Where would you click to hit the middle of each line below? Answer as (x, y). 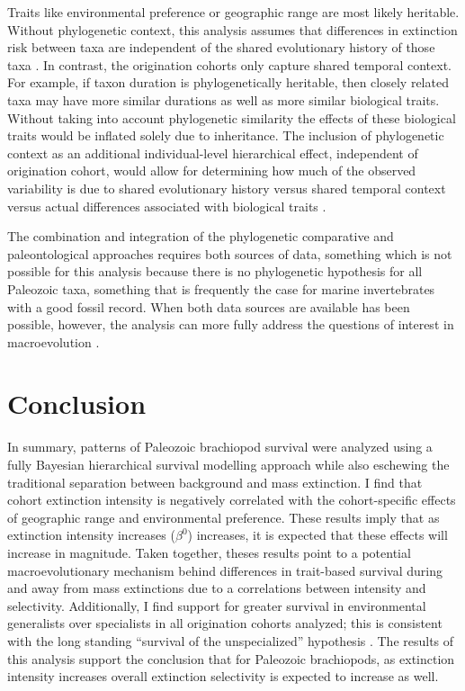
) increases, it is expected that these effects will (317, 535)
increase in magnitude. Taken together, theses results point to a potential (209, 552)
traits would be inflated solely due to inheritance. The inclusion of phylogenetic (226, 135)
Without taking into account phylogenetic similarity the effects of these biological (232, 117)
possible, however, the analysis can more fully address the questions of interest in (231, 324)
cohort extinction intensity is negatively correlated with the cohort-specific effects (232, 500)
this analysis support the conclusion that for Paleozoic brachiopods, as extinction (231, 658)
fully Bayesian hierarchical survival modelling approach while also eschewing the (228, 464)
